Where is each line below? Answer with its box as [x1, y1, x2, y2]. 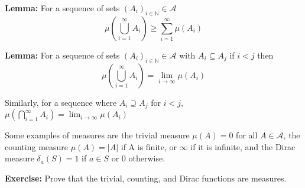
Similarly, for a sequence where [5, 96, 117, 108]
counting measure [5, 140, 69, 153]
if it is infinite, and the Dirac [190, 140, 296, 153]
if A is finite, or [121, 140, 177, 153]
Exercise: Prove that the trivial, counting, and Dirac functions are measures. [5, 171, 287, 184]
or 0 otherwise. [111, 152, 166, 164]
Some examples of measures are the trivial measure [5, 129, 190, 141]
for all [236, 129, 258, 141]
